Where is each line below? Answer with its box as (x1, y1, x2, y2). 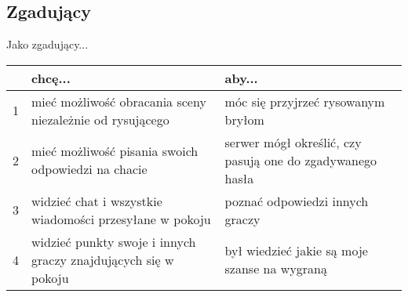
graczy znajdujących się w (31, 250, 174, 269)
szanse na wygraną (224, 259, 327, 278)
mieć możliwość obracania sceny (31, 92, 206, 110)
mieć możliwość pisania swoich (31, 142, 199, 161)
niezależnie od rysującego (31, 110, 169, 129)
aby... (224, 68, 258, 87)
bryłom (224, 110, 264, 129)
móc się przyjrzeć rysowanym (224, 92, 385, 110)
